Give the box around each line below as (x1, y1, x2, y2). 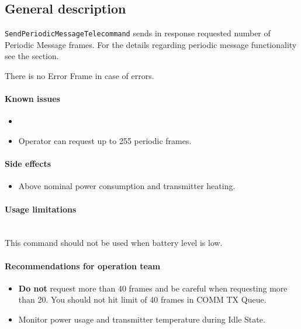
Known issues (5, 92, 60, 105)
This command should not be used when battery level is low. (5, 237, 223, 249)
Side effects (5, 157, 51, 170)
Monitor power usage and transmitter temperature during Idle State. (18, 313, 265, 325)
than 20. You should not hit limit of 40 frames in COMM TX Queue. (18, 293, 267, 306)
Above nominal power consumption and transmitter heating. (18, 180, 236, 192)
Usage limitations (5, 203, 77, 215)
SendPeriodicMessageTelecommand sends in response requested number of (5, 27, 271, 39)
